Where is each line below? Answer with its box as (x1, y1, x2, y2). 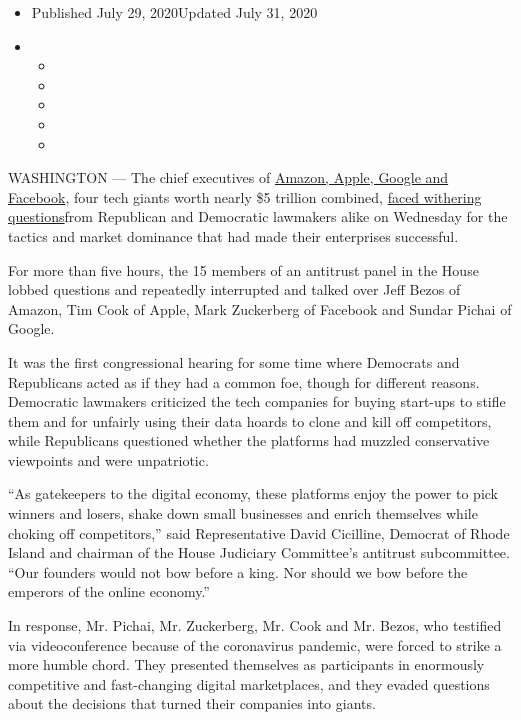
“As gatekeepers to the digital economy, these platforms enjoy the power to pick (8, 483, 498, 504)
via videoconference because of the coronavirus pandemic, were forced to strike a (8, 634, 502, 655)
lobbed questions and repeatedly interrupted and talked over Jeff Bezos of (8, 279, 461, 300)
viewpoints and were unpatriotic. (8, 449, 209, 470)
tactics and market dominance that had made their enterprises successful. (8, 225, 459, 246)
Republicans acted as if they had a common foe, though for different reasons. (8, 371, 480, 392)
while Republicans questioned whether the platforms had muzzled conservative (8, 430, 490, 451)
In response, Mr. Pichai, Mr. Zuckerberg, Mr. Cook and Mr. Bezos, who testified (8, 615, 502, 636)
